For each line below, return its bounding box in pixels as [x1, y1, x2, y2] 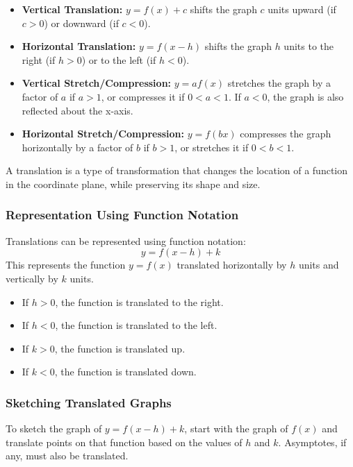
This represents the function [6, 257, 126, 272]
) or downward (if [44, 15, 119, 30]
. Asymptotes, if [278, 434, 347, 449]
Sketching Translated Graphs [6, 393, 172, 411]
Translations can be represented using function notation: [6, 233, 246, 248]
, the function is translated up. [54, 341, 186, 355]
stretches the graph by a [227, 76, 331, 90]
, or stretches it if [174, 139, 249, 154]
